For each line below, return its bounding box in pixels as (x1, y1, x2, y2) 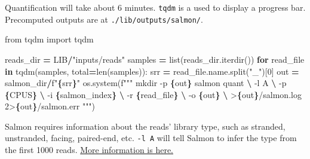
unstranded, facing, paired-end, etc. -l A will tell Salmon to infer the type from (5, 132, 297, 144)
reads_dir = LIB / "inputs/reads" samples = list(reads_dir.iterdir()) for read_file (5, 53, 305, 65)
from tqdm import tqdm (5, 33, 94, 45)
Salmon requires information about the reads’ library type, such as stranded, (5, 120, 286, 132)
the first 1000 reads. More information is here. (5, 143, 173, 156)
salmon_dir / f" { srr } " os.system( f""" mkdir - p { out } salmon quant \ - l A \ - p (5, 77, 287, 89)
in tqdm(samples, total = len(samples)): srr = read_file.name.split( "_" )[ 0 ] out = (5, 65, 299, 77)
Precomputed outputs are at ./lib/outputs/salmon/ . (5, 13, 203, 25)
